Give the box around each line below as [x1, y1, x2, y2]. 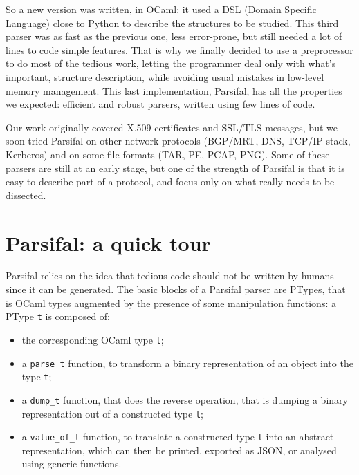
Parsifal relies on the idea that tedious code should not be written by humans [6, 268, 334, 283]
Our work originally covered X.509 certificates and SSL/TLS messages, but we [6, 120, 338, 134]
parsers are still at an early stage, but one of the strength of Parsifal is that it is [6, 160, 345, 175]
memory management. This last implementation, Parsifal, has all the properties [6, 83, 342, 97]
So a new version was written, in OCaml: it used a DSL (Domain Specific [6, 2, 317, 16]
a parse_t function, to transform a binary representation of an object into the [21, 355, 353, 370]
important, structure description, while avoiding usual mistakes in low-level [6, 69, 324, 84]
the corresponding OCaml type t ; [21, 332, 164, 346]
